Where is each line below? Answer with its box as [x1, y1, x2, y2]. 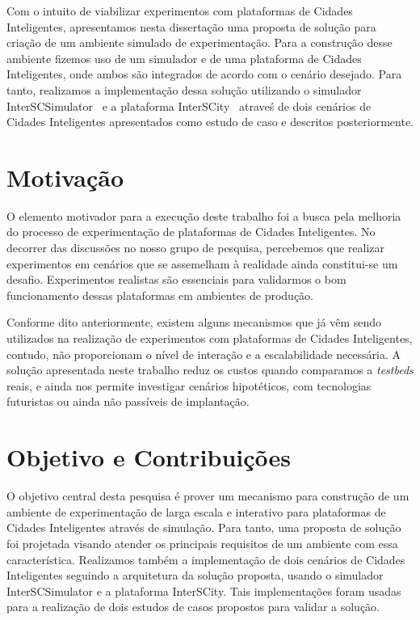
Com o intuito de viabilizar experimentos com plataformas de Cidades [6, 2, 353, 19]
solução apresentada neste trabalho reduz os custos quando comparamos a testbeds [6, 361, 414, 378]
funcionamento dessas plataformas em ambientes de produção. [6, 286, 314, 303]
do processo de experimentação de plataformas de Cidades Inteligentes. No [6, 223, 376, 240]
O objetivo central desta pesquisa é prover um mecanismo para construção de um [6, 487, 409, 504]
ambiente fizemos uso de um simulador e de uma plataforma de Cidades [6, 49, 362, 66]
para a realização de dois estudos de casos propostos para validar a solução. [6, 598, 380, 615]
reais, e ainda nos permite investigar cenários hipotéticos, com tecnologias [6, 377, 372, 394]
